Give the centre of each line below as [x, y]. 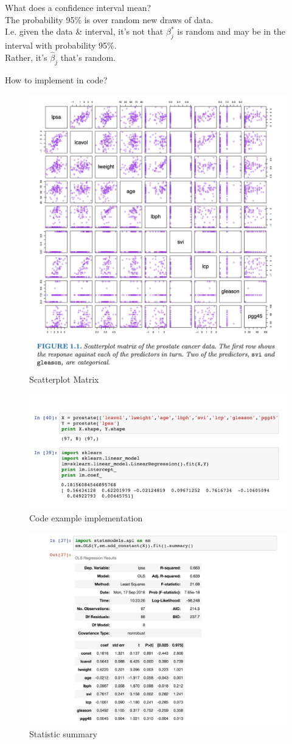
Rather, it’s [26, 57]
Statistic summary [63, 734]
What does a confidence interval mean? [78, 7]
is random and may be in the [231, 31]
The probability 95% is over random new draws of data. [109, 19]
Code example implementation [86, 517]
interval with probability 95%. [61, 45]
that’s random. [88, 57]
